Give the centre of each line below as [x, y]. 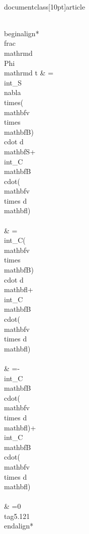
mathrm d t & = [29, 73]
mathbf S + [20, 151]
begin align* [22, 33]
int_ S [13, 82]
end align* [19, 526]
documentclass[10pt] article [45, 6]
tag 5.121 [17, 516]
